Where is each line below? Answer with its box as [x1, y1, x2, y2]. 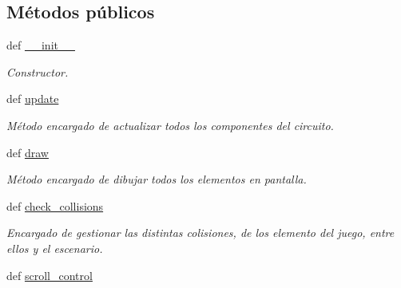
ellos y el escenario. [6, 239, 103, 256]
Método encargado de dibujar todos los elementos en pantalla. [6, 171, 307, 187]
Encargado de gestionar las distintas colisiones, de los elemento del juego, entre [6, 224, 395, 241]
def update [6, 90, 59, 107]
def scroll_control [6, 266, 93, 283]
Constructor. [6, 63, 69, 80]
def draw [6, 144, 49, 160]
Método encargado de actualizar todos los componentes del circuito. [6, 116, 334, 133]
